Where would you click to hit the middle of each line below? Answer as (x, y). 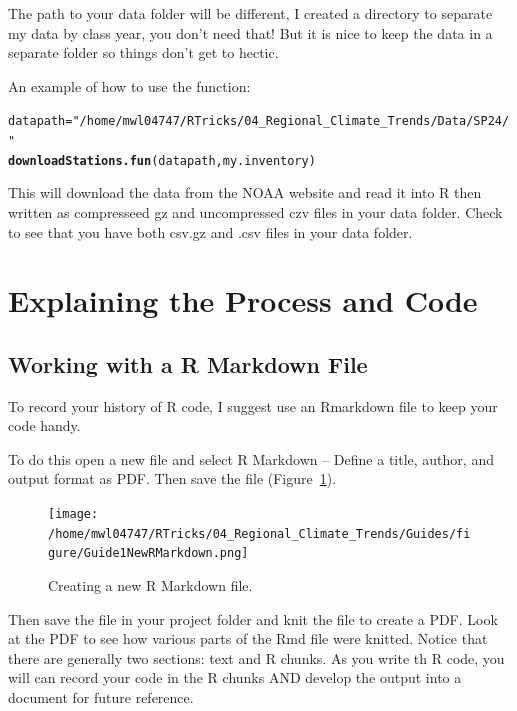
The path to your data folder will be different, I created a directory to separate (250, 13)
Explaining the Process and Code (243, 300)
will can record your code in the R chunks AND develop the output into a (235, 677)
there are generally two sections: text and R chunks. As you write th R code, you (256, 657)
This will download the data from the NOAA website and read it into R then (245, 192)
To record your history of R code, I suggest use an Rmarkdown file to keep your (253, 405)
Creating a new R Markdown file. (150, 585)
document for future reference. (101, 697)
